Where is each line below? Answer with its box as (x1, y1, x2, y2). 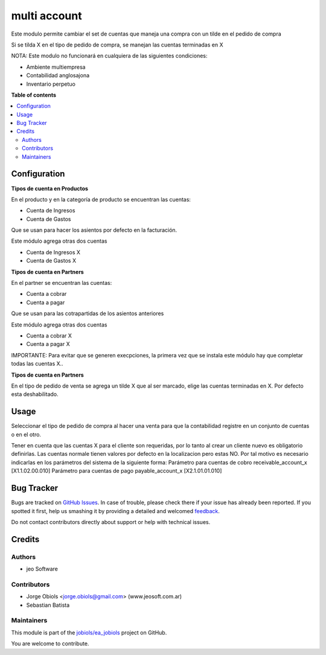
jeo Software (26, 565, 59, 573)
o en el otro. (11, 430, 42, 438)
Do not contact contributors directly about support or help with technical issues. (11, 518, 211, 525)
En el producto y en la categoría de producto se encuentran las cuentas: (11, 196, 191, 203)
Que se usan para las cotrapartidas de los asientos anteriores (11, 310, 164, 317)
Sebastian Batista (26, 601, 70, 609)
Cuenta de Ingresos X (26, 248, 81, 256)
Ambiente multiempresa (26, 63, 86, 71)
